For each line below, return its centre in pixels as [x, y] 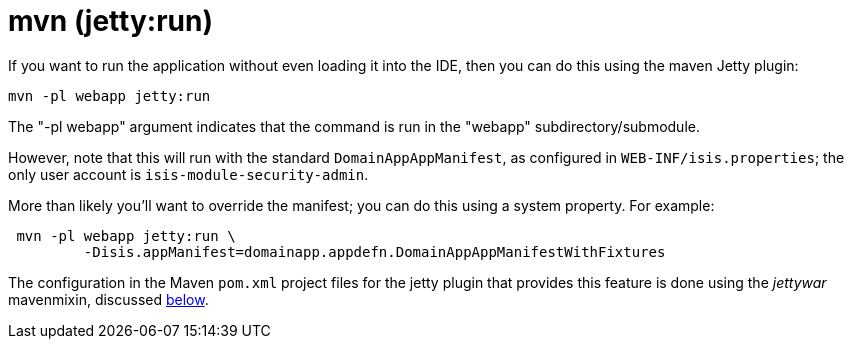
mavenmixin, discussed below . [108, 299]
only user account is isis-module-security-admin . [188, 174]
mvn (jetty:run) [110, 21]
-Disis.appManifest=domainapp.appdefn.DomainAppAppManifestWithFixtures [374, 251]
